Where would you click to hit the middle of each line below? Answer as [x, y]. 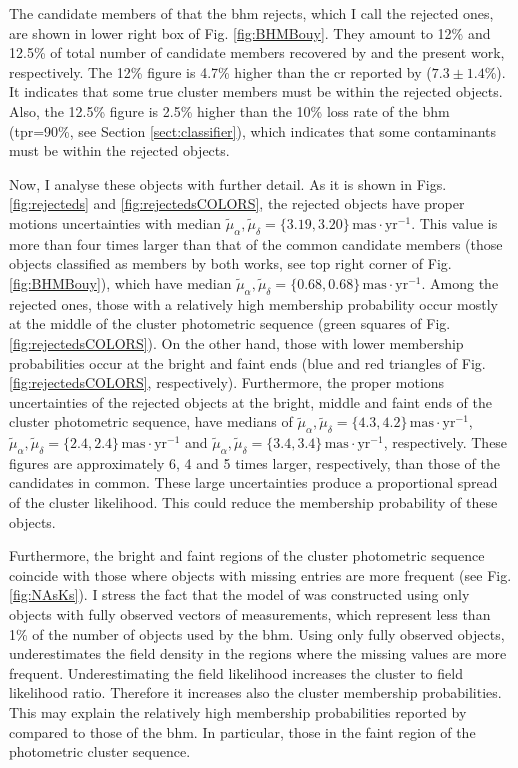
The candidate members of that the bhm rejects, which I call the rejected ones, [251, 13]
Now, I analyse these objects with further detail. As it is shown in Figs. [228, 183]
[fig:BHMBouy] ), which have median [120, 282]
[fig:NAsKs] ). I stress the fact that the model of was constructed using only [239, 594]
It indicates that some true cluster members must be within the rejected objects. [256, 91]
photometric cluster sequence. [100, 751]
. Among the [460, 282]
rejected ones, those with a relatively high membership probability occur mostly [253, 303]
